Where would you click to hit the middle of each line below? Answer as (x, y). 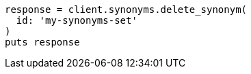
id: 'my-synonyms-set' (77, 20)
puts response (42, 42)
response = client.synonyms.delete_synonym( (126, 10)
